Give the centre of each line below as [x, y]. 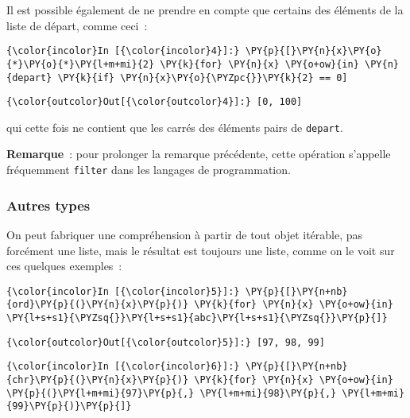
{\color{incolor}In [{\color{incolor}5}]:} [123, 291]
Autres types [48, 205]
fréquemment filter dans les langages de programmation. [149, 170]
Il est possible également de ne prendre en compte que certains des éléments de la [205, 10]
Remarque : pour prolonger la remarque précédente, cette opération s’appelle [199, 154]
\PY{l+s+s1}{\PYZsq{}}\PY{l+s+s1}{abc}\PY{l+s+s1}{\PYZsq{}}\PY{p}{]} [197, 318]
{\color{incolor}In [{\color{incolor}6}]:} [123, 367]
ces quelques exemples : [64, 266]
